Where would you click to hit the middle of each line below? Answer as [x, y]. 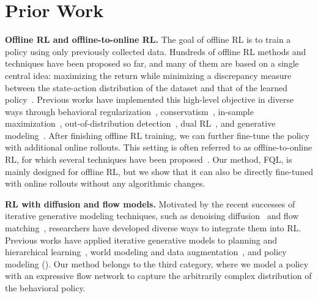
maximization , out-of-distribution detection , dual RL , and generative [140, 123]
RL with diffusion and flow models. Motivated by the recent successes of [150, 203]
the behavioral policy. [45, 288]
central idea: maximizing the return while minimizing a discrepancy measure [148, 75]
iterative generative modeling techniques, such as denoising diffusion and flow [152, 216]
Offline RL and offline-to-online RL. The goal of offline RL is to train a [148, 39]
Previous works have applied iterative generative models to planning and [141, 240]
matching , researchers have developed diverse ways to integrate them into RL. [153, 228]
